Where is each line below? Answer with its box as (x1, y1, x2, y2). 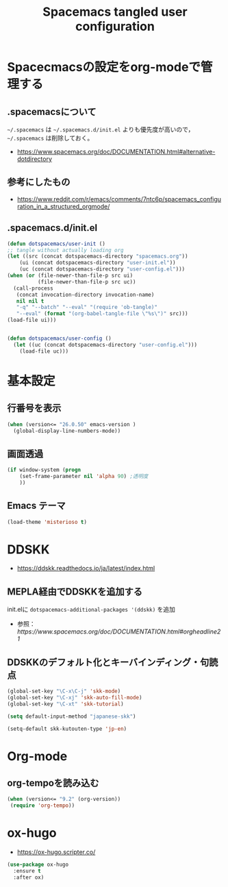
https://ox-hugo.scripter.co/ (16, 848, 96, 856)
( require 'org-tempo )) (10, 802, 75, 809)
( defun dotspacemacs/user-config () (7, 335, 112, 342)
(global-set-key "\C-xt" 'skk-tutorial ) (7, 700, 125, 708)
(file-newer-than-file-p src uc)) (37, 278, 136, 285)
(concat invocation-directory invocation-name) (16, 291, 155, 298)
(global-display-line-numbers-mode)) (13, 427, 121, 434)
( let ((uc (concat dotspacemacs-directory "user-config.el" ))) (13, 341, 197, 348)
